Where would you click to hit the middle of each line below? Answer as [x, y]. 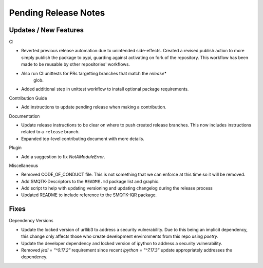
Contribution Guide [28, 98]
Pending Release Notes [57, 13]
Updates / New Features [46, 30]
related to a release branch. [50, 132]
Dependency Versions [31, 221]
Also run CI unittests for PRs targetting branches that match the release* [94, 73]
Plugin [15, 148]
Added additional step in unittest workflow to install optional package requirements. [105, 89]
